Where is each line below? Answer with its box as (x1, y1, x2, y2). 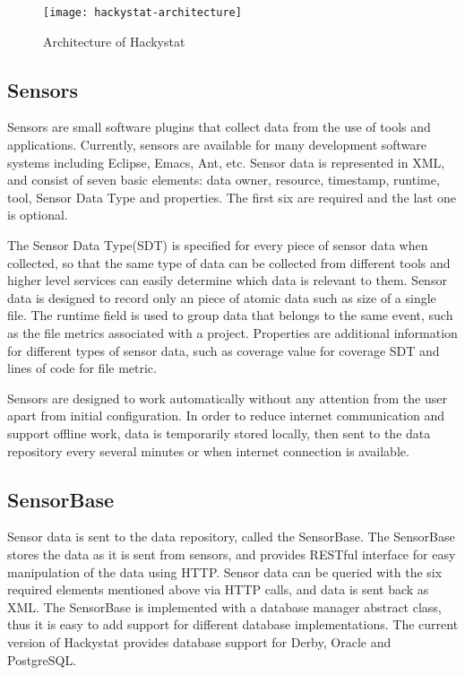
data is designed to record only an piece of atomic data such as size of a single (7, 288, 436, 307)
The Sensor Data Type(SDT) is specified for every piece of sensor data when (7, 236, 428, 255)
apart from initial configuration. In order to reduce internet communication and (7, 406, 444, 425)
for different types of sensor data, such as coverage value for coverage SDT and (7, 341, 440, 359)
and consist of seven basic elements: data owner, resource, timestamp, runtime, (7, 170, 440, 189)
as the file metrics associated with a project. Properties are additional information (7, 323, 458, 342)
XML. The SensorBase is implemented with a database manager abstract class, (7, 597, 442, 616)
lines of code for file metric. (7, 359, 157, 377)
